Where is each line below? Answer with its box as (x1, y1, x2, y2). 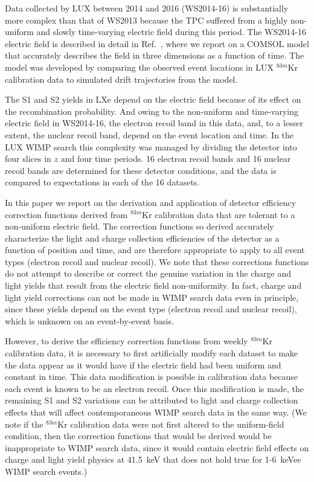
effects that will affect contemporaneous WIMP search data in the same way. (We (5, 406, 307, 418)
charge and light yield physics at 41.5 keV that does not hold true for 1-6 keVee (5, 453, 301, 466)
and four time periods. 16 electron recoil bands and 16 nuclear (60, 152, 291, 165)
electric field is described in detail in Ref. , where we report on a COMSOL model (5, 37, 309, 50)
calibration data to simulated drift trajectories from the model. (5, 72, 238, 85)
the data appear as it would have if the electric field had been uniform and (5, 358, 281, 371)
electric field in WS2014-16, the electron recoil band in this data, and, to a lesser (5, 117, 303, 129)
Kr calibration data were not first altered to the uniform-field (57, 417, 284, 430)
